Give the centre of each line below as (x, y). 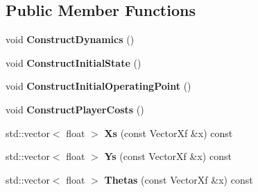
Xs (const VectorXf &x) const (169, 133)
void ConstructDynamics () (70, 39)
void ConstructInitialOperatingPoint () (98, 86)
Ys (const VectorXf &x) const (168, 156)
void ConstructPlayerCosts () (75, 109)
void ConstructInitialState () (74, 62)
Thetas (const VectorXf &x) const (179, 179)
